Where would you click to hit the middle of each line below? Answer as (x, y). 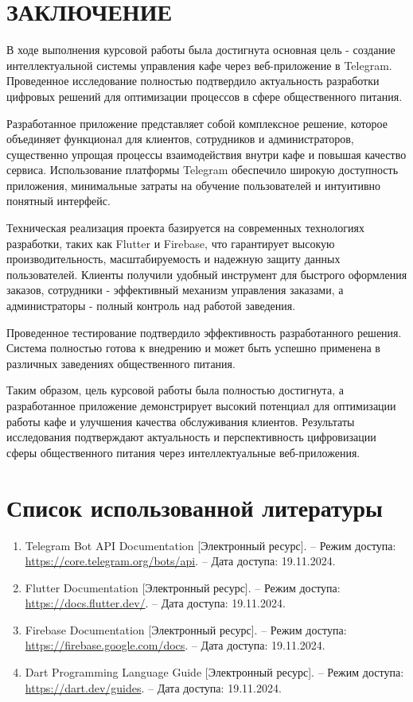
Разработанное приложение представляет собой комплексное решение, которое (197, 123)
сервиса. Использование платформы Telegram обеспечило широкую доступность (203, 170)
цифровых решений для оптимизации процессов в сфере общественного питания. (205, 96)
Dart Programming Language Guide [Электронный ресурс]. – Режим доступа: (214, 672)
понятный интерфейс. (58, 201)
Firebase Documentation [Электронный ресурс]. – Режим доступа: (186, 629)
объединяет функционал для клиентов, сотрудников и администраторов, (180, 139)
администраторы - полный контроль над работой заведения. (151, 306)
